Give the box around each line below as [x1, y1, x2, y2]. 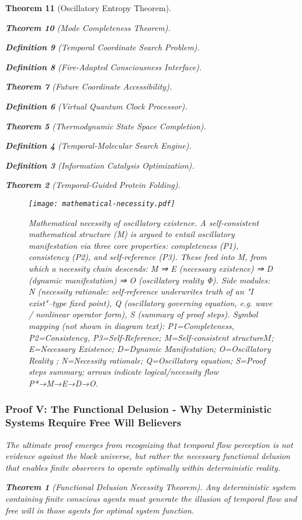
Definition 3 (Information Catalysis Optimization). [5, 159, 195, 171]
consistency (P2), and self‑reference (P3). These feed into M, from [29, 251, 267, 263]
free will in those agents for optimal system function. [5, 504, 195, 516]
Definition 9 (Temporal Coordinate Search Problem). [5, 41, 200, 53]
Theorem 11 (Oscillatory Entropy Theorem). [5, 2, 171, 13]
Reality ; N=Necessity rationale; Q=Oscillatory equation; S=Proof [29, 354, 266, 366]
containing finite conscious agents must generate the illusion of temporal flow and [5, 492, 297, 505]
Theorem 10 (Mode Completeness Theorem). [5, 21, 171, 33]
